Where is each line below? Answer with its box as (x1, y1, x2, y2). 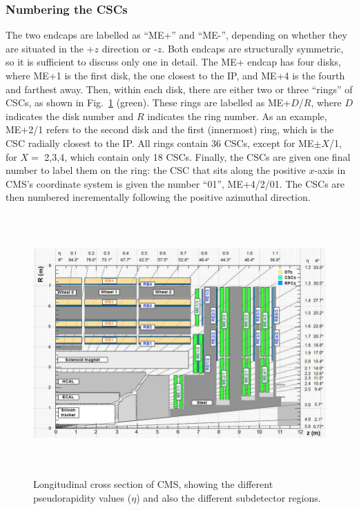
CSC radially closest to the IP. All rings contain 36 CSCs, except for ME (6, 135, 314, 150)
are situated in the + (6, 41, 95, 55)
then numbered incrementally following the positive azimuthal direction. (6, 190, 311, 204)
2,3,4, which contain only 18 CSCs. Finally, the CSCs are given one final (44, 149, 351, 164)
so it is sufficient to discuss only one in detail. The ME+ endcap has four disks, (6, 55, 341, 69)
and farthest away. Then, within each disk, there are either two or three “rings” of (6, 81, 353, 96)
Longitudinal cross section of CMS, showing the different (33, 477, 273, 491)
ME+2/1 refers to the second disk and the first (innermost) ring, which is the (6, 122, 334, 137)
